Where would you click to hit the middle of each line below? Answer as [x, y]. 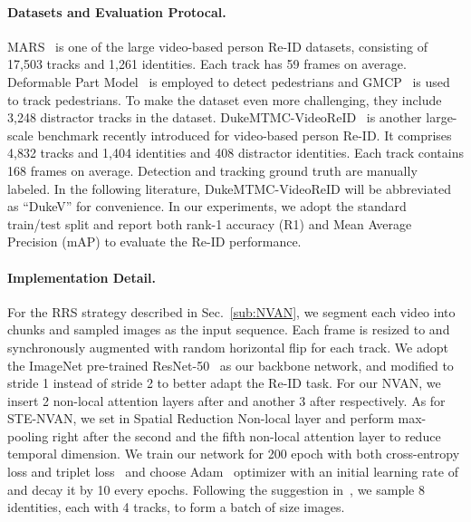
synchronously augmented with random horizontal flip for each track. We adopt [228, 347]
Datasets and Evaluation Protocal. [117, 11]
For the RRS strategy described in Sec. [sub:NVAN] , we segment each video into [231, 311]
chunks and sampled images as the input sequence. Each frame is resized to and [229, 329]
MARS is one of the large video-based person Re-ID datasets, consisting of [217, 46]
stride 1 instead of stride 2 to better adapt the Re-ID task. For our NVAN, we [224, 383]
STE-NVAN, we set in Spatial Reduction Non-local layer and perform [201, 418]
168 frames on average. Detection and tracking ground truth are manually [212, 170]
